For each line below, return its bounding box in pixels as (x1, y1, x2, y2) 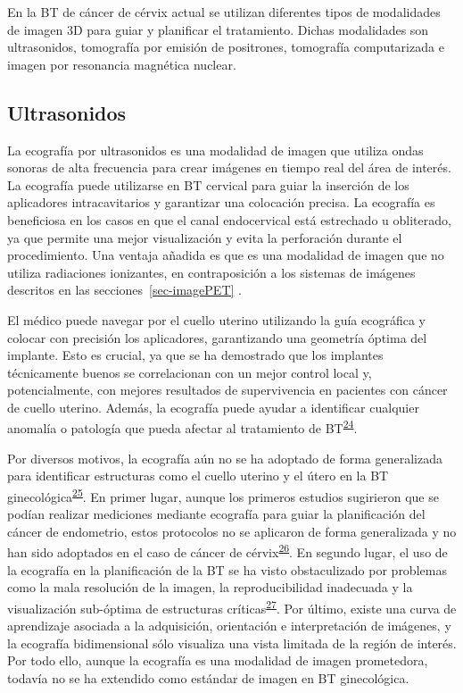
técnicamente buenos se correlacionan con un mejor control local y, (7, 363, 372, 381)
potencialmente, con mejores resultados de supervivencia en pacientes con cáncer (7, 380, 448, 399)
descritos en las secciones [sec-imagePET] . (7, 280, 242, 299)
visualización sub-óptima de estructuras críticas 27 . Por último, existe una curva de (7, 596, 457, 617)
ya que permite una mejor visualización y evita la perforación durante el (7, 228, 402, 246)
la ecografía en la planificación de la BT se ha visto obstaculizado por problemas (7, 560, 447, 579)
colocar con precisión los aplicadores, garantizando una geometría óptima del (7, 328, 427, 346)
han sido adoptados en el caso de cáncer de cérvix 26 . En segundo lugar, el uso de (7, 540, 448, 562)
